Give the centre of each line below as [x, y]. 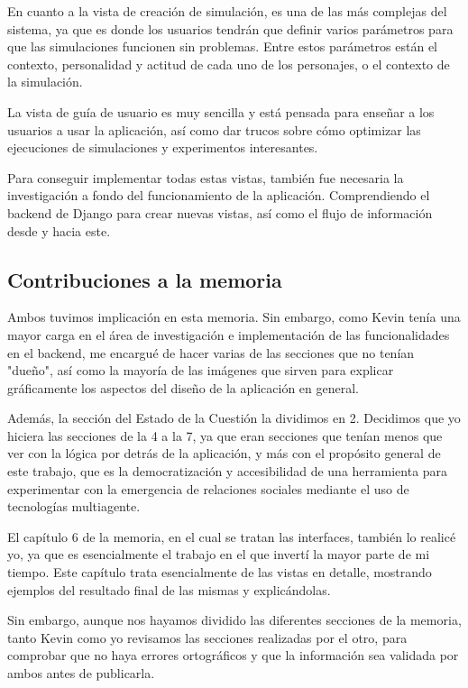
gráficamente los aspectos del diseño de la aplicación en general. [184, 387]
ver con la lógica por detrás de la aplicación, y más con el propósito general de [224, 453]
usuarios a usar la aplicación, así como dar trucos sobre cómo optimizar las [214, 129]
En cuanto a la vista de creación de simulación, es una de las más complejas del [227, 11]
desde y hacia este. [59, 230]
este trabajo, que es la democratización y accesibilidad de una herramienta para [228, 471]
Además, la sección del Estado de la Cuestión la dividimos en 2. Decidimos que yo [234, 418]
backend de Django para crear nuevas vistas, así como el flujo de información [220, 212]
